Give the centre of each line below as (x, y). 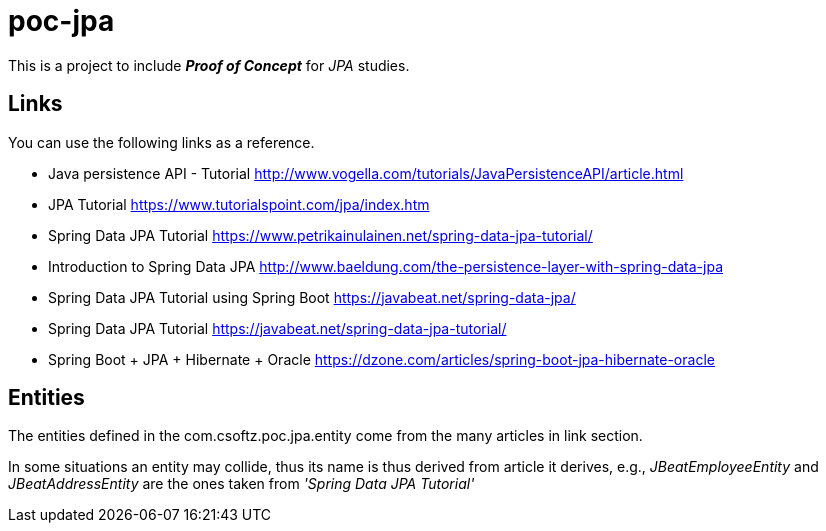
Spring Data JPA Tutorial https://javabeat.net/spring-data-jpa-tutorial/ (277, 328)
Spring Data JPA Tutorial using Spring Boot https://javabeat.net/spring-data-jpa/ (312, 297)
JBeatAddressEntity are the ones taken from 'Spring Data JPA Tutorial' (241, 484)
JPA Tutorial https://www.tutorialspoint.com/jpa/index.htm (239, 204)
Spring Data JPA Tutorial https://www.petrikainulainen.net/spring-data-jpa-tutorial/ (320, 235)
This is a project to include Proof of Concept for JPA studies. (209, 65)
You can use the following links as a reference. (161, 142)
